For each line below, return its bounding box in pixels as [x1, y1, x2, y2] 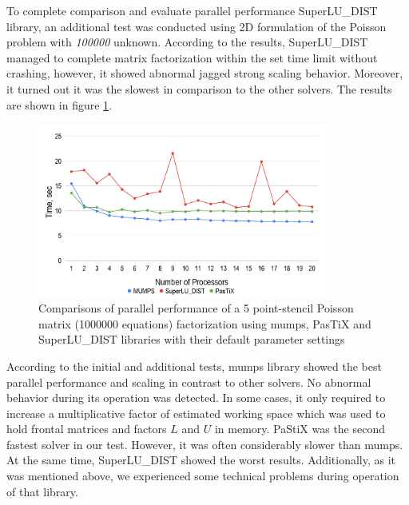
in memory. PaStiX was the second [214, 420, 386, 437]
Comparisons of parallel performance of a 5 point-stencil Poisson [38, 300, 354, 316]
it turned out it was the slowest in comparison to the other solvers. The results [6, 80, 392, 97]
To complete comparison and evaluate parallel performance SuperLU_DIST [6, 2, 378, 18]
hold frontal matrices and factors [6, 420, 167, 437]
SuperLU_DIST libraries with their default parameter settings [38, 331, 345, 348]
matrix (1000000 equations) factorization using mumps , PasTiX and [38, 315, 371, 332]
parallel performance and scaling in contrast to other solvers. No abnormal [6, 373, 371, 390]
